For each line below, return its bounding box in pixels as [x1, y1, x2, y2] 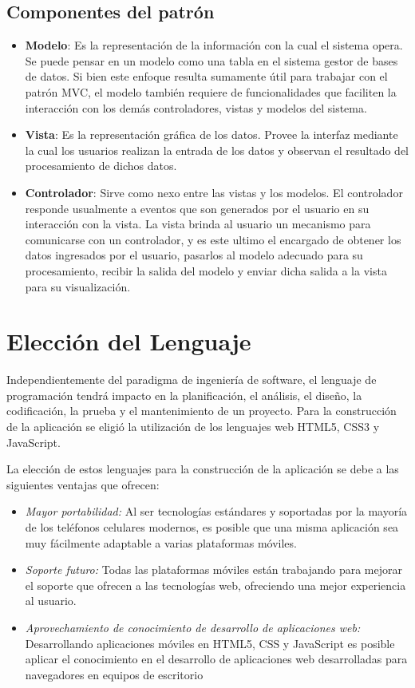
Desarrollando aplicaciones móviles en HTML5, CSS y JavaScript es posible [25, 635, 395, 651]
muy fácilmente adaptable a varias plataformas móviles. [25, 534, 297, 551]
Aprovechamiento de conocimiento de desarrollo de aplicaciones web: [25, 619, 361, 635]
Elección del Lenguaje [6, 325, 251, 358]
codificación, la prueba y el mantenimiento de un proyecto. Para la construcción [6, 402, 397, 419]
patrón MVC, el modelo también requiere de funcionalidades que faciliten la [25, 83, 397, 100]
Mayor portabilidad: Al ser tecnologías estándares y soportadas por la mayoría [25, 503, 408, 520]
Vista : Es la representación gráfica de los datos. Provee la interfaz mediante [25, 126, 398, 143]
